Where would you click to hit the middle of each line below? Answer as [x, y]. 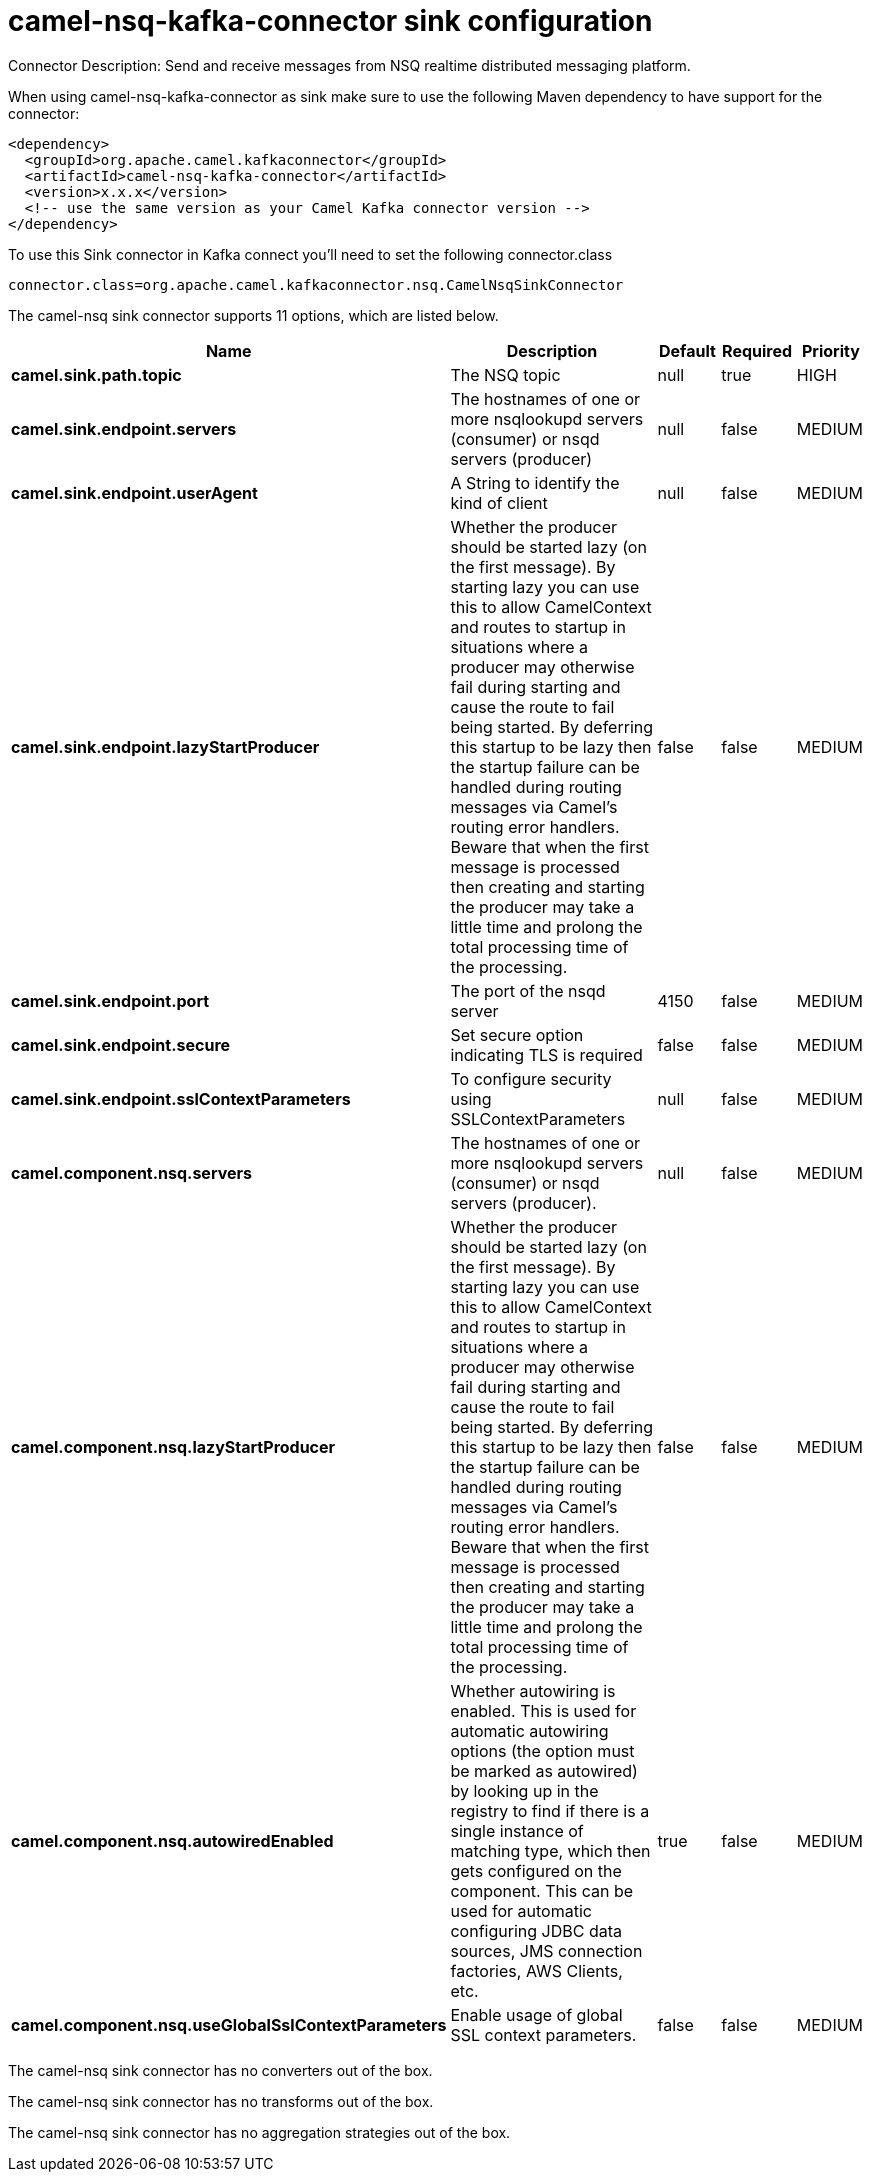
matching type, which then [550, 1850]
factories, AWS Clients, [536, 1970]
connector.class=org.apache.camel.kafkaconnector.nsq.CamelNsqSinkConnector [316, 284]
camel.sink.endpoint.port [110, 1000]
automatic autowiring [529, 1730]
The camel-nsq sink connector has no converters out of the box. [220, 2070]
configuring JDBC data [536, 1930]
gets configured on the [536, 1870]
